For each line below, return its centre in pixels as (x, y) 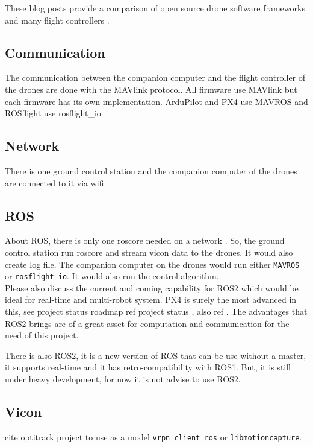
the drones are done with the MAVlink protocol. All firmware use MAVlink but (151, 89)
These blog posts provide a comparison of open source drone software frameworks (155, 8)
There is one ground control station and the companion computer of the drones (151, 170)
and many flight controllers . (57, 20)
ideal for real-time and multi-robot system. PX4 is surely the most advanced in (151, 300)
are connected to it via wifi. (56, 182)
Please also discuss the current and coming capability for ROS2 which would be (152, 287)
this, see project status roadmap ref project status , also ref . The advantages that (156, 312)
